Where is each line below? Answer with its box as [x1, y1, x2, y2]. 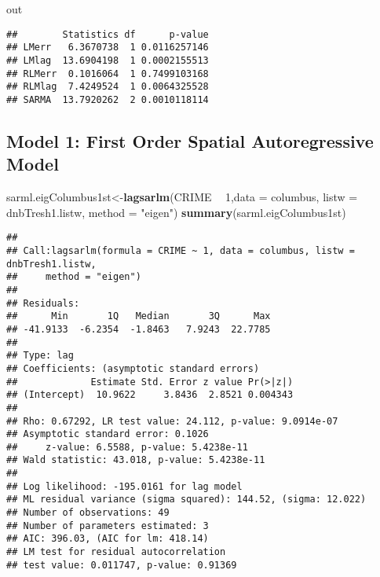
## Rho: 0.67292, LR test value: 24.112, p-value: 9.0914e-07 [6, 415, 338, 427]
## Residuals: [6, 297, 80, 309]
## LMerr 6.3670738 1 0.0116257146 [6, 42, 209, 53]
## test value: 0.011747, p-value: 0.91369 [6, 559, 237, 571]
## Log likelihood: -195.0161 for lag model [6, 480, 243, 492]
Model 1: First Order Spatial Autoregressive [6, 128, 374, 153]
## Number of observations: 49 [6, 507, 170, 519]
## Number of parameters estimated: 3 [6, 520, 209, 531]
